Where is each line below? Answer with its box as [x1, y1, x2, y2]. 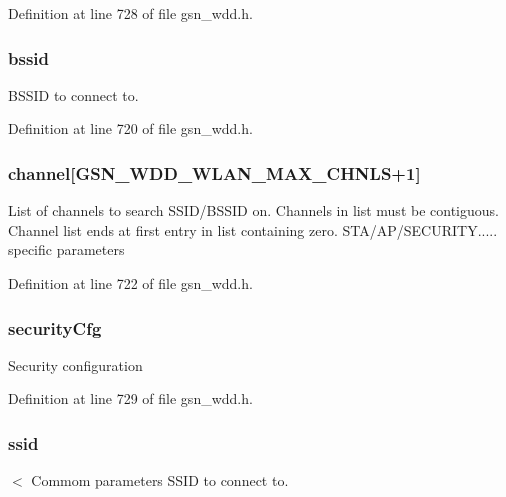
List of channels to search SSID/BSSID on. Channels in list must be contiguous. [8, 200, 499, 221]
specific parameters [8, 239, 125, 260]
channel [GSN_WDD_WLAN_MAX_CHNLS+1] [8, 160, 421, 185]
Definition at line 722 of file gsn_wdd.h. [8, 273, 253, 293]
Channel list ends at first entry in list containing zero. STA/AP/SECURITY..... [8, 219, 498, 240]
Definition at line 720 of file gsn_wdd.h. [8, 118, 253, 139]
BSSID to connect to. [8, 84, 139, 105]
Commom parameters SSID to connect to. [31, 470, 289, 491]
